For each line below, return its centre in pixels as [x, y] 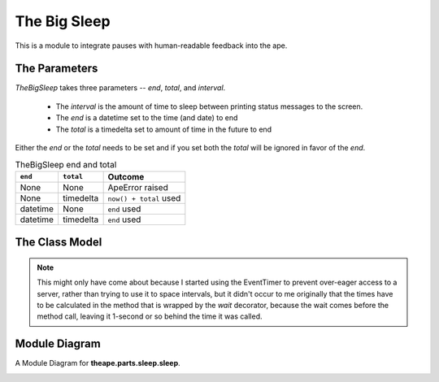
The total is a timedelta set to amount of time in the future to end [164, 129]
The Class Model [59, 243]
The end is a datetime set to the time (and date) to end [147, 118]
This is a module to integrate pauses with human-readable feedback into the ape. [151, 46]
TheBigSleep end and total [66, 164]
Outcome [126, 176]
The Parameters [57, 69]
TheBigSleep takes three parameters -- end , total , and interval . [120, 88]
